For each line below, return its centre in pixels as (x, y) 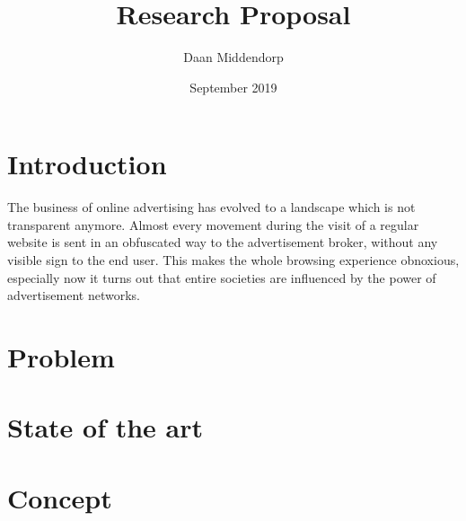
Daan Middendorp (233, 57)
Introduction (87, 164)
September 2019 (233, 87)
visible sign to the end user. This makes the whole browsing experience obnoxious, (233, 260)
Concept (60, 497)
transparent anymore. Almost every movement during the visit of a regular (213, 224)
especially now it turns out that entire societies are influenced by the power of (222, 277)
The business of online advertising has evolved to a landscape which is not (211, 207)
